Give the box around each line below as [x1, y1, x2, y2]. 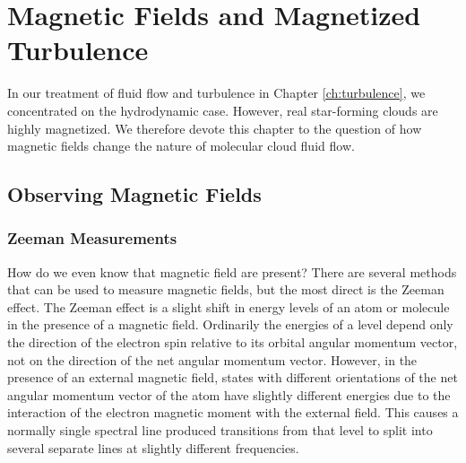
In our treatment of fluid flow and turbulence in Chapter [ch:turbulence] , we [7, 83, 426, 102]
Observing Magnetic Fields [7, 180, 262, 208]
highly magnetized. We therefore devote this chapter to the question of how [7, 118, 422, 137]
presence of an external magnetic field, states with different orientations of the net [7, 368, 458, 387]
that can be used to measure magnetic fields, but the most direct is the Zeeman [7, 280, 444, 299]
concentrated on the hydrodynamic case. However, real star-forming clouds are [7, 100, 438, 119]
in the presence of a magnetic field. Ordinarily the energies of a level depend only [7, 315, 453, 334]
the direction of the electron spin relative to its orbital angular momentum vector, [7, 333, 458, 352]
